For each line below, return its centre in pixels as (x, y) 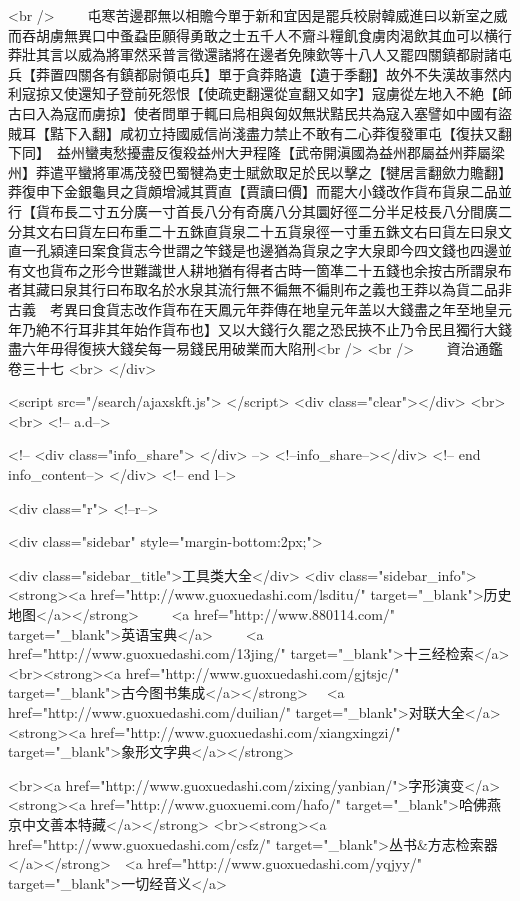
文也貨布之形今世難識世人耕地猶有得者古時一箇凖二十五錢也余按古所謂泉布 (266, 269)
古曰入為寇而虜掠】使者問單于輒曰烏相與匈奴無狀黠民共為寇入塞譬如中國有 (253, 112)
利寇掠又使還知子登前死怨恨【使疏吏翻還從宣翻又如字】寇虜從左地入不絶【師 (260, 93)
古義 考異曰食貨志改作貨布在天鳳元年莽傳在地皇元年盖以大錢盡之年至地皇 (253, 308)
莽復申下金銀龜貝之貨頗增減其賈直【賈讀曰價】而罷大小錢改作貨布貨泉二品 (253, 191)
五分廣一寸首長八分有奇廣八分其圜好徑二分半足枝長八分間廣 (301, 210)
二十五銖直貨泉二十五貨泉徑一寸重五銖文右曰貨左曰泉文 (329, 230)
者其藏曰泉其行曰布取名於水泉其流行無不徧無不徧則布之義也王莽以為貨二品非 (260, 289)
